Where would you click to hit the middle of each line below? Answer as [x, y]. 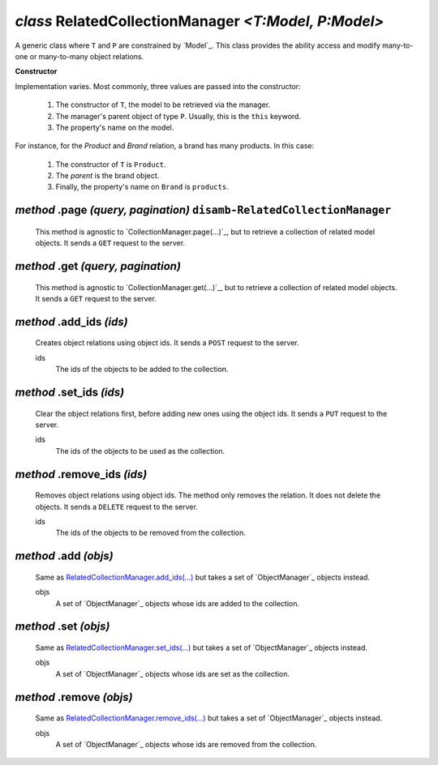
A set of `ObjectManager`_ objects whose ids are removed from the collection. [186, 744]
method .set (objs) [62, 627]
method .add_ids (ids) [71, 321]
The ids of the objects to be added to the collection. [142, 370]
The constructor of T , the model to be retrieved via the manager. [163, 105]
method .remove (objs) [74, 697]
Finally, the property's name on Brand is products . [142, 187]
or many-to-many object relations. [87, 56]
